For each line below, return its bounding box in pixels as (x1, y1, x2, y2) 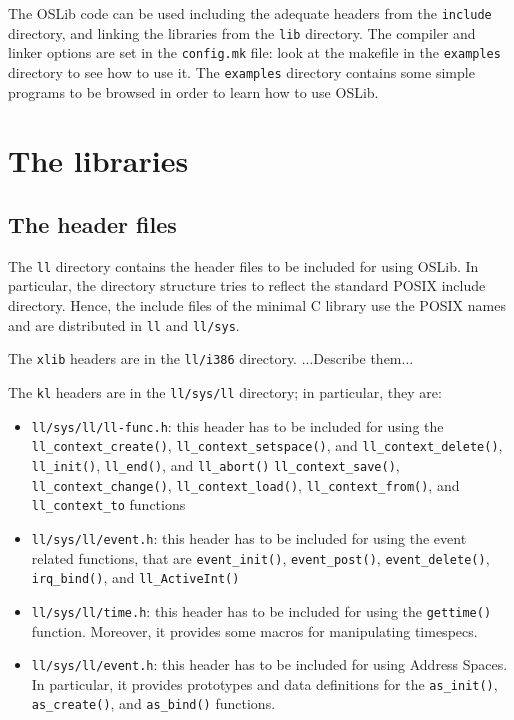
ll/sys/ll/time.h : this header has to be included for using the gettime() (31, 600, 492, 621)
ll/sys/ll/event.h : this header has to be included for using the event (31, 527, 467, 548)
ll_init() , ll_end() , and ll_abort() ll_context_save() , (31, 454, 400, 475)
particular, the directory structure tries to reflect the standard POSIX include (8, 275, 486, 296)
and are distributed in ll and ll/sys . (8, 314, 240, 335)
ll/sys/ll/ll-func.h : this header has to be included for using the (31, 415, 444, 436)
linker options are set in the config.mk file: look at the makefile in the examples (8, 42, 501, 63)
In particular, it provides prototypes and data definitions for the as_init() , (31, 673, 498, 694)
